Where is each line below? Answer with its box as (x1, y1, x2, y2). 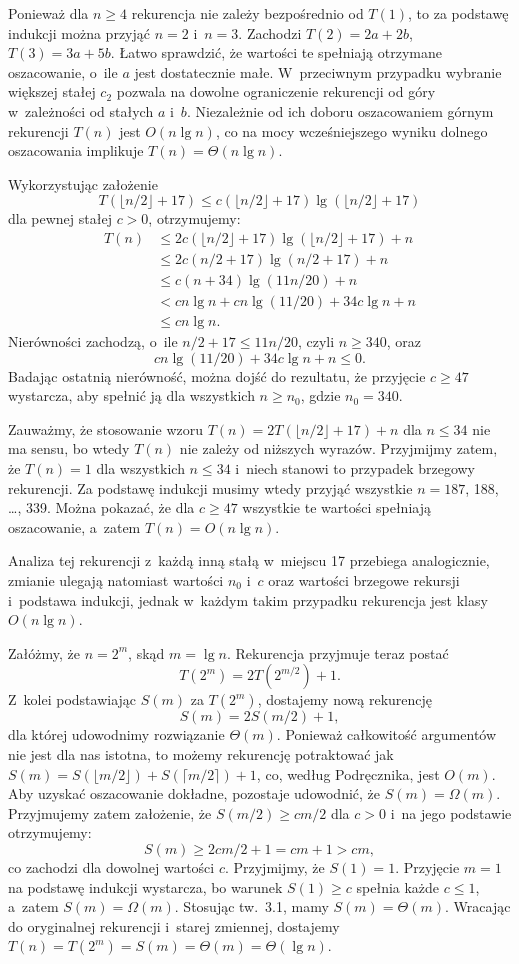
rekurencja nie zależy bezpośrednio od (131, 3, 364, 23)
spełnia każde (356, 876, 440, 897)
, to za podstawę (408, 3, 509, 23)
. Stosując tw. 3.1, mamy (174, 896, 329, 917)
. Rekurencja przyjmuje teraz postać (227, 642, 449, 663)
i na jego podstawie (390, 802, 512, 823)
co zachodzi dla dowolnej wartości (8, 856, 215, 877)
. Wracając (445, 896, 511, 917)
